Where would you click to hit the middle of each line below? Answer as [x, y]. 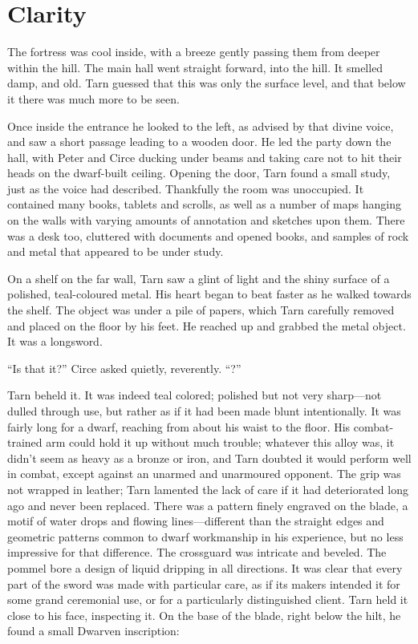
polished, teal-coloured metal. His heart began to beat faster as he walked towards [209, 294]
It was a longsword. [55, 341]
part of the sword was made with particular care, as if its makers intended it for [204, 583]
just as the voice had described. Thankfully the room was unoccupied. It [186, 188]
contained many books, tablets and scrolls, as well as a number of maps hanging [204, 204]
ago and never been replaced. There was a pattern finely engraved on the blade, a [208, 505]
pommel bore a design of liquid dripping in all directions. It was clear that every [205, 567]
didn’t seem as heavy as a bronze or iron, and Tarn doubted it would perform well [209, 458]
